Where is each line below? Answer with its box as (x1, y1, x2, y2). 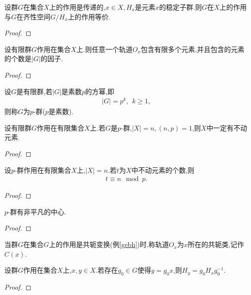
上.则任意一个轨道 (76, 44, 133, 54)
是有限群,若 (16, 86, 52, 96)
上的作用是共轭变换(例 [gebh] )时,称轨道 (49, 239, 169, 249)
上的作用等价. (68, 11, 110, 21)
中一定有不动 (206, 122, 248, 132)
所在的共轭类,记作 (188, 239, 244, 249)
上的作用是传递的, (49, 2, 106, 12)
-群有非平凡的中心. (8, 206, 66, 216)
